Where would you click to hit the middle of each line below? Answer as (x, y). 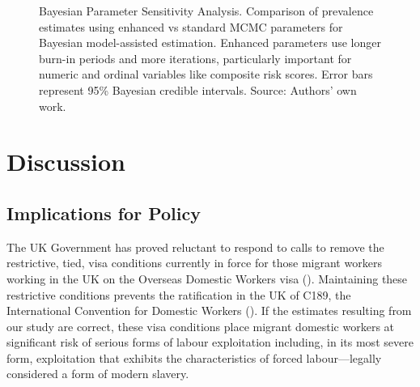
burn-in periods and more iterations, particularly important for (195, 58)
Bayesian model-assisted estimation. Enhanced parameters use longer (210, 43)
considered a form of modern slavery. (98, 374)
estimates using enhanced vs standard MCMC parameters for (191, 26)
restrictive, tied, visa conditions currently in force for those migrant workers (194, 263)
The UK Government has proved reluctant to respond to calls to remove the (195, 247)
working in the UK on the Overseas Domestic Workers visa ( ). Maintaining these (207, 278)
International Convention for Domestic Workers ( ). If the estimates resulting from (209, 310)
